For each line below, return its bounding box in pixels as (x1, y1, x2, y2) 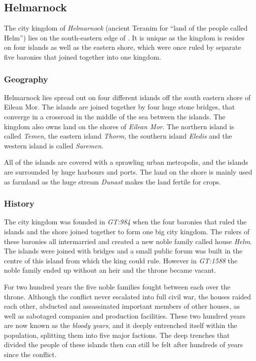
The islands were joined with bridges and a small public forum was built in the (4, 246, 243, 256)
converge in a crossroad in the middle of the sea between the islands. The (4, 111, 225, 121)
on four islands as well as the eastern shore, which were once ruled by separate (4, 42, 241, 52)
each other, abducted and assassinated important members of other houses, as (4, 301, 240, 311)
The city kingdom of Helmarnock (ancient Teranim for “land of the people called (4, 23, 248, 33)
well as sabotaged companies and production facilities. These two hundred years (4, 310, 246, 321)
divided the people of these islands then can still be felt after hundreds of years (4, 339, 243, 350)
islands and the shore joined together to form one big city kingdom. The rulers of (4, 226, 250, 236)
